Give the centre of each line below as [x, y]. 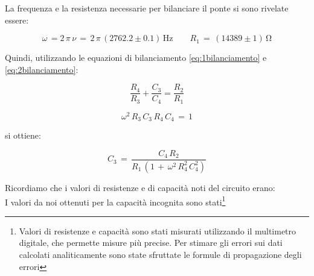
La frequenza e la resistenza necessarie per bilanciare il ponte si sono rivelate [147, 8]
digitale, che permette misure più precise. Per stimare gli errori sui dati [151, 243]
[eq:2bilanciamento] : [42, 69]
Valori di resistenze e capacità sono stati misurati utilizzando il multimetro [158, 231]
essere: [17, 20]
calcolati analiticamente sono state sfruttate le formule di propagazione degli [160, 254]
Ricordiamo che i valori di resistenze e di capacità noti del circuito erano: [140, 187]
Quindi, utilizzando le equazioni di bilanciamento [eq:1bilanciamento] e [136, 58]
